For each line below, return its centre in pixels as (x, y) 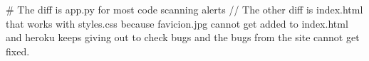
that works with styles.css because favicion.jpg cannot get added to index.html (177, 23)
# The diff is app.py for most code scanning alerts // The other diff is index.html (184, 9)
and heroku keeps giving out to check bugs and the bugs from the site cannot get (183, 37)
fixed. (18, 51)
